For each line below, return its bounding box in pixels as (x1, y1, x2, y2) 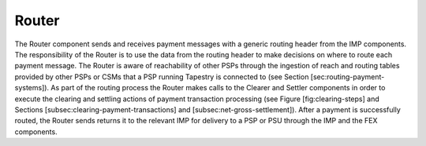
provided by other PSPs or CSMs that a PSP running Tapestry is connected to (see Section (14, 71, 309, 82)
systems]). (14, 83, 50, 93)
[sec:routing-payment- (310, 71, 385, 82)
